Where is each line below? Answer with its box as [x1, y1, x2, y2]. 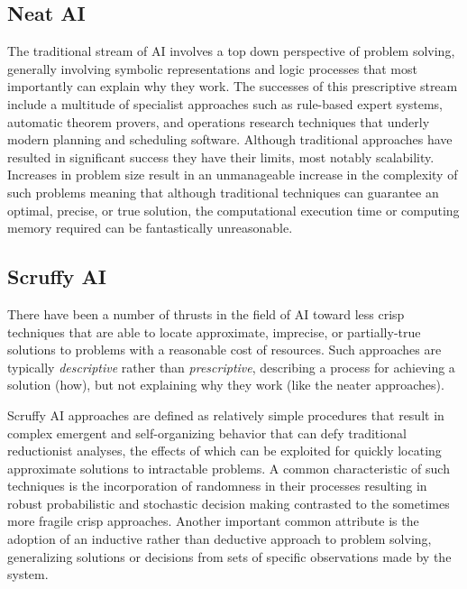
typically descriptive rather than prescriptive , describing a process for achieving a [7, 357, 455, 376]
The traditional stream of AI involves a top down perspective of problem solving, [7, 41, 455, 60]
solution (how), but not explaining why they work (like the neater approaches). [7, 375, 444, 394]
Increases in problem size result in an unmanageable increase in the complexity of [7, 165, 458, 184]
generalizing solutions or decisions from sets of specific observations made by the [7, 547, 452, 566]
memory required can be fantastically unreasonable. [7, 218, 293, 237]
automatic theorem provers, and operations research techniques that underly [7, 112, 430, 131]
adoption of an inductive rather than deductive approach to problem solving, [7, 529, 432, 548]
